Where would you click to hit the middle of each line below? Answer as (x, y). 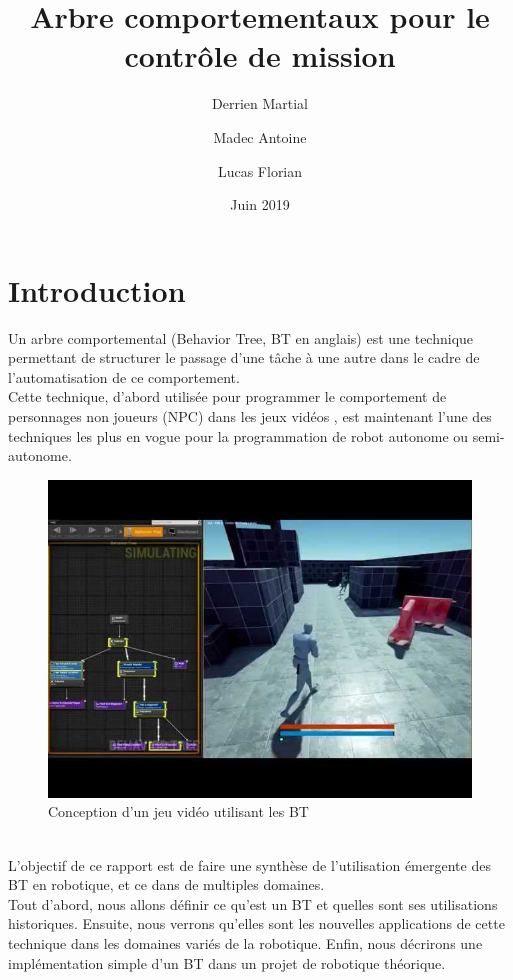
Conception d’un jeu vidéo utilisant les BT (178, 811)
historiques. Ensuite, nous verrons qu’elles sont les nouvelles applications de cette (256, 923)
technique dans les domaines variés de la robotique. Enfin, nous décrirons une (245, 942)
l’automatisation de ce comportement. (124, 376)
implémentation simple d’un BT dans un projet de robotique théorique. (227, 962)
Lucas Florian (260, 170)
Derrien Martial (260, 103)
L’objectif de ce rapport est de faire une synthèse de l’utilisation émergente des (249, 864)
